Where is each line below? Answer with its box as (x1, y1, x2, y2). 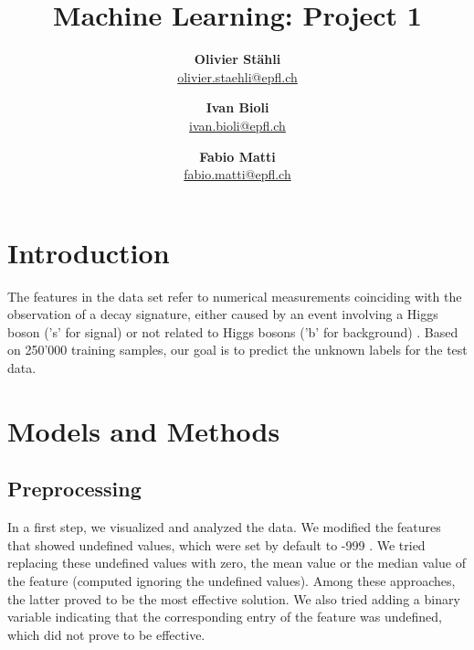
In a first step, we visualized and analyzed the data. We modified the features (7, 517, 441, 537)
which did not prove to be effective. (7, 624, 205, 644)
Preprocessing (7, 474, 142, 503)
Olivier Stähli (194, 49, 281, 69)
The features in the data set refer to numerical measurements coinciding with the (7, 286, 462, 305)
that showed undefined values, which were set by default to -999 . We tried (7, 535, 426, 554)
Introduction (7, 233, 170, 271)
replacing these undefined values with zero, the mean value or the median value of (7, 553, 466, 572)
